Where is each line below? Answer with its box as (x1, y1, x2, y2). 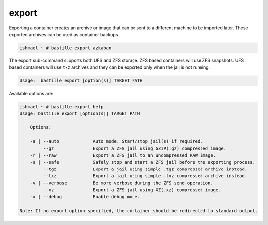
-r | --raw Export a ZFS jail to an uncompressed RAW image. (30, 152, 216, 158)
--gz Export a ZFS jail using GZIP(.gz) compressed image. (43, 145, 227, 151)
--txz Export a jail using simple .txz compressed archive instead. (43, 173, 248, 179)
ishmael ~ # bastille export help (19, 104, 104, 110)
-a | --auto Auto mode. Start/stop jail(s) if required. (30, 139, 203, 144)
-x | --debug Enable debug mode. (30, 194, 140, 200)
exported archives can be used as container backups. (9, 31, 119, 37)
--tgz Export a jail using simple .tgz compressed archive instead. (43, 166, 248, 172)
